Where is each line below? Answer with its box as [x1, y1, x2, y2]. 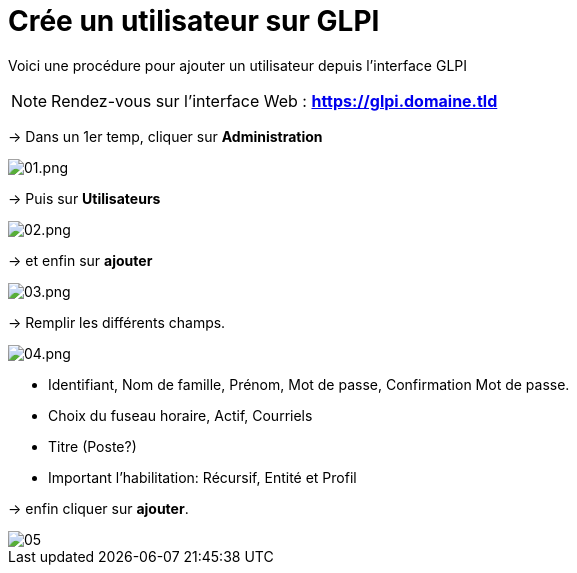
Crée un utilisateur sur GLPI [8, 4, 380, 38]
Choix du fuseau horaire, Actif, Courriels [48, 406, 313, 424]
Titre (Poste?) [48, 437, 137, 455]
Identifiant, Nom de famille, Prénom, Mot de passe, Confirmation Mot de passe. [48, 375, 570, 393]
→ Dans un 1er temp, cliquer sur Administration [8, 127, 323, 145]
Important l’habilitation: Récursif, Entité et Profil [48, 468, 357, 486]
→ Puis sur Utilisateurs [8, 189, 161, 207]
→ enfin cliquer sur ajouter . [8, 499, 189, 517]
